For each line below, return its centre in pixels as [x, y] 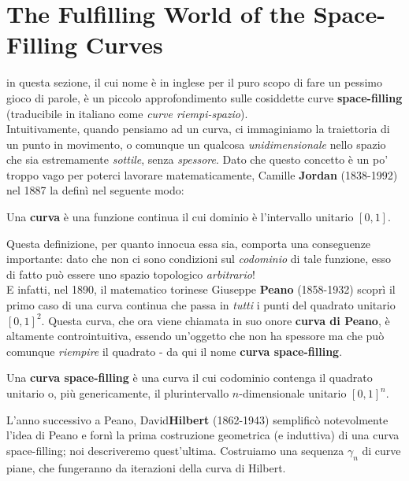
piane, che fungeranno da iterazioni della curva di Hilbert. [146, 467]
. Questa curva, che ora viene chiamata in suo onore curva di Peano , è [216, 320]
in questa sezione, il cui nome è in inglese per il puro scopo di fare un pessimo [194, 82]
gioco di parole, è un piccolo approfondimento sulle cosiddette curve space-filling [204, 97]
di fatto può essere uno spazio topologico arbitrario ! [131, 274]
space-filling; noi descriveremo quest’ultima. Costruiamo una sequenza [175, 450]
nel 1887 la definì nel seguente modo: [95, 190]
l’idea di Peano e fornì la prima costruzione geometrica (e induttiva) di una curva [203, 435]
